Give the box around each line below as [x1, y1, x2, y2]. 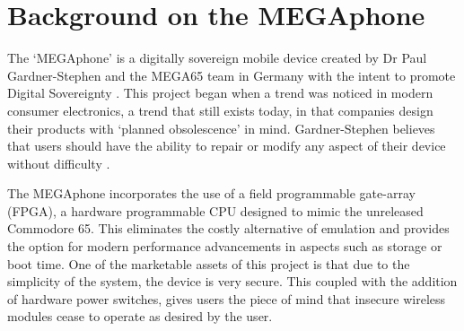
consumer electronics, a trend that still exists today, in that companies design [7, 100, 433, 119]
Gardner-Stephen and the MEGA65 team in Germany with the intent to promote [7, 65, 456, 84]
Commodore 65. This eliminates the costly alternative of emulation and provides [7, 219, 450, 238]
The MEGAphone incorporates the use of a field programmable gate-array [7, 184, 416, 203]
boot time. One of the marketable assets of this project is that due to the [7, 254, 410, 273]
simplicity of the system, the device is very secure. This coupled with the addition [7, 272, 458, 291]
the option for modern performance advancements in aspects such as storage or [7, 237, 442, 256]
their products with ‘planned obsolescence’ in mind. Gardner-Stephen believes [7, 118, 435, 137]
